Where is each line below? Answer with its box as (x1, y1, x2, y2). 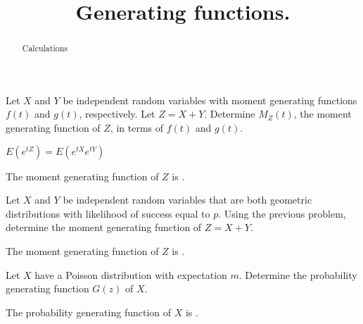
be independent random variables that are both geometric (63, 192, 312, 207)
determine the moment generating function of (6, 220, 202, 235)
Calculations (22, 42, 68, 54)
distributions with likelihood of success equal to (6, 206, 210, 220)
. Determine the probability (238, 267, 357, 282)
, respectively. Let (79, 106, 155, 121)
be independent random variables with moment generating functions (63, 92, 357, 107)
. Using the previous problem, (218, 206, 346, 220)
